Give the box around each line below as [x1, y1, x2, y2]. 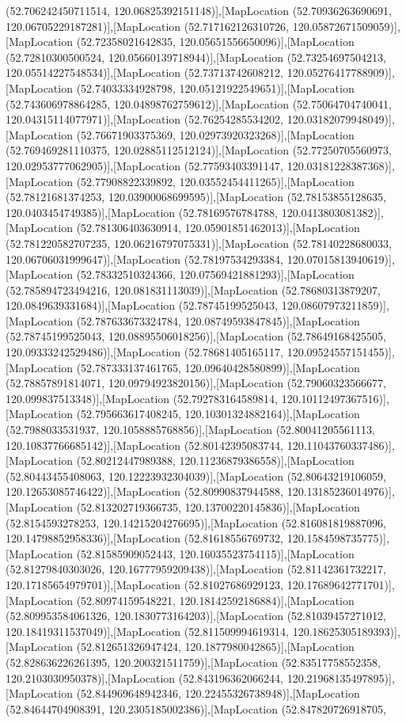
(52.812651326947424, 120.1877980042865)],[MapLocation [76, 638, 355, 655]
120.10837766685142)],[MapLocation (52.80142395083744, [6, 436, 284, 453]
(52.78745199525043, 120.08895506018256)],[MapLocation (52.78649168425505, [6, 328, 386, 344]
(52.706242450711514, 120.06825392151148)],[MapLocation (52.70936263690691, [6, 2, 392, 18]
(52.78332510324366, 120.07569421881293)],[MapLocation [76, 266, 355, 283]
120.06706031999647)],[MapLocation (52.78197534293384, [6, 250, 284, 267]
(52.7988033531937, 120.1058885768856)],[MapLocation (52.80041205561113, [6, 421, 375, 438]
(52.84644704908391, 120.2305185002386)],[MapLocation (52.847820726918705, [6, 700, 386, 717]
